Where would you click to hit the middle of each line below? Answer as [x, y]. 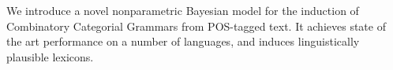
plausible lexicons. [50, 56]
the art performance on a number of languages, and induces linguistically [183, 41]
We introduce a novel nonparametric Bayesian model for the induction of [183, 10]
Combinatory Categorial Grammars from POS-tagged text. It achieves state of [196, 26]
